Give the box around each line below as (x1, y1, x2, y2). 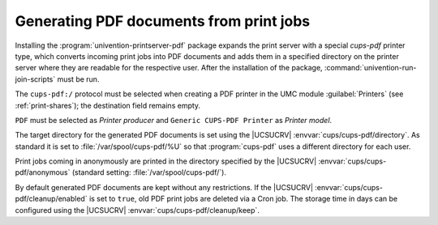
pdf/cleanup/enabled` (15, 194, 88, 204)
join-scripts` (15, 74, 56, 84)
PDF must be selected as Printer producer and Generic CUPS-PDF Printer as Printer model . (15, 115, 333, 125)
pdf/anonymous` (15, 168, 71, 177)
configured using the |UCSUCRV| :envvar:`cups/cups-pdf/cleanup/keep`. (15, 205, 260, 214)
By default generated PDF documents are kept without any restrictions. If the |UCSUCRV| (15, 182, 314, 192)
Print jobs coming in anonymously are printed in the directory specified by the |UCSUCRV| (15, 156, 317, 166)
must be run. (57, 74, 100, 84)
